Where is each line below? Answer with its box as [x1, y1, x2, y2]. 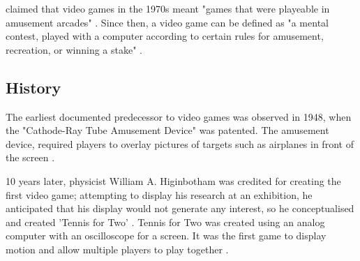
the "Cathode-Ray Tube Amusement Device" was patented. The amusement [6, 123, 329, 137]
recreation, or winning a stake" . [6, 42, 142, 57]
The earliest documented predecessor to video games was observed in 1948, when [6, 109, 352, 124]
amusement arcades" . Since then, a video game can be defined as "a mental [6, 15, 329, 29]
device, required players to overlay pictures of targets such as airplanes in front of [6, 136, 354, 151]
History [6, 76, 61, 98]
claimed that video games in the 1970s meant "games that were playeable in [6, 1, 330, 15]
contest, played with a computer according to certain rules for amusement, [6, 29, 324, 43]
